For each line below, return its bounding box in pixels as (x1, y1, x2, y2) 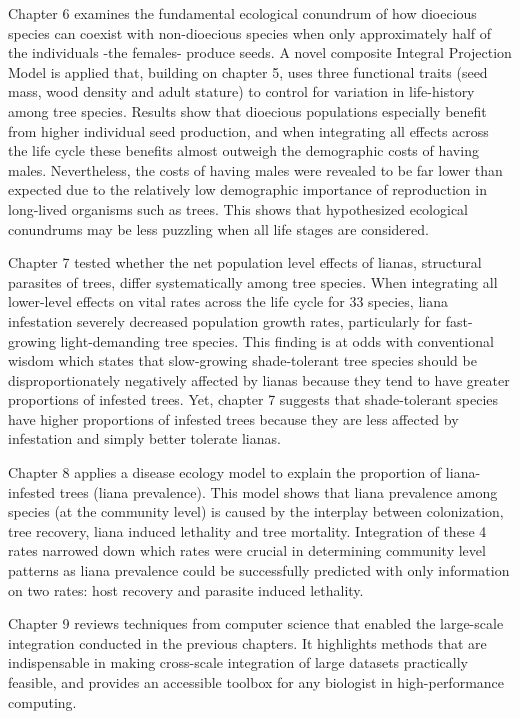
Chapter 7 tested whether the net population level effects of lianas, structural (8, 252, 482, 273)
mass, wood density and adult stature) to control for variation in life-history (8, 81, 475, 102)
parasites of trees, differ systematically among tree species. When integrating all (8, 271, 498, 292)
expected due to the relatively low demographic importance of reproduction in (8, 179, 487, 200)
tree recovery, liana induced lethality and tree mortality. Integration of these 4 (8, 520, 487, 541)
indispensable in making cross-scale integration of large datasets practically (8, 652, 468, 673)
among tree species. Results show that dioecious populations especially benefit (8, 100, 487, 121)
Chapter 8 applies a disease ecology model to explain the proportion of (8, 462, 442, 483)
